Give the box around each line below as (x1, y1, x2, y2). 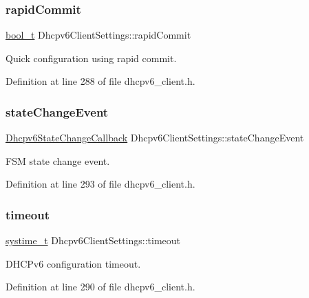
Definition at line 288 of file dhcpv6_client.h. (6, 74, 195, 88)
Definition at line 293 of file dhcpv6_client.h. (6, 177, 195, 191)
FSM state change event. (6, 153, 110, 168)
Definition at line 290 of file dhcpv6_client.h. (6, 279, 195, 294)
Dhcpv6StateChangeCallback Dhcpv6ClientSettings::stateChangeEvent (6, 130, 304, 145)
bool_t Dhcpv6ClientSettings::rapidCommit (6, 28, 191, 42)
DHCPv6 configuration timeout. (6, 256, 141, 270)
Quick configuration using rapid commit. (6, 50, 177, 65)
